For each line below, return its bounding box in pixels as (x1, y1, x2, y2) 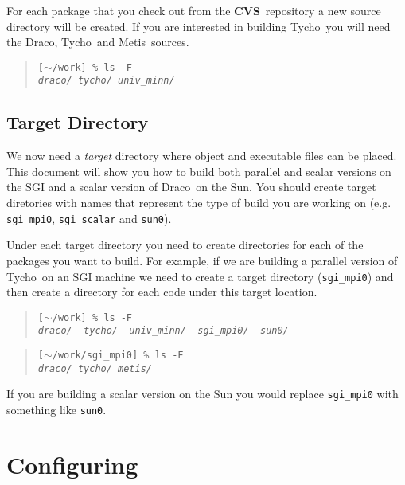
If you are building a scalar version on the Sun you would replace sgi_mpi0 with (6, 385, 399, 402)
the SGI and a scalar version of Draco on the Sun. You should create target (6, 178, 376, 195)
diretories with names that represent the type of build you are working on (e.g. (6, 194, 391, 211)
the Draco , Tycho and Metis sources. (6, 33, 189, 50)
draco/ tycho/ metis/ (37, 362, 152, 374)
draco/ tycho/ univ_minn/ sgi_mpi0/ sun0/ (37, 325, 289, 337)
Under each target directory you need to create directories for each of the (6, 237, 364, 253)
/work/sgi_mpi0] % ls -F (52, 350, 184, 362)
